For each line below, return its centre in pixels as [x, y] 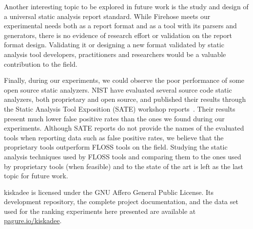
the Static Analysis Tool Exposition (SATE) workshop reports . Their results [120, 108]
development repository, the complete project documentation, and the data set [121, 201]
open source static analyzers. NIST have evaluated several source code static [118, 89]
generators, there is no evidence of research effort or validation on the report [118, 35]
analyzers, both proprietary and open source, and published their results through [125, 99]
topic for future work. [36, 176]
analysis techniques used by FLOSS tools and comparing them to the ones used [123, 156]
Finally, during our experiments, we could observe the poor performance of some [124, 80]
